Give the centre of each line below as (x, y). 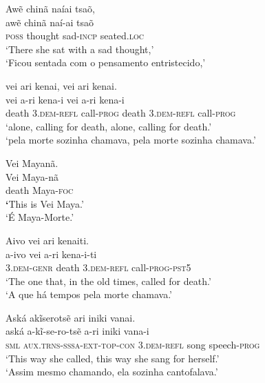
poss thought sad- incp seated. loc (75, 36)
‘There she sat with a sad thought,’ (80, 49)
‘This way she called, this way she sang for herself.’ (113, 358)
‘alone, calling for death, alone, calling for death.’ (109, 126)
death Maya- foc (40, 190)
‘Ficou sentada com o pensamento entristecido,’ (106, 62)
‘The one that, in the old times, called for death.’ (108, 281)
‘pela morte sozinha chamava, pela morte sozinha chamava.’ (131, 140)
